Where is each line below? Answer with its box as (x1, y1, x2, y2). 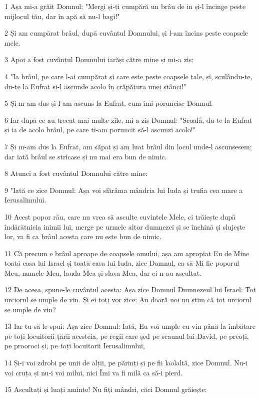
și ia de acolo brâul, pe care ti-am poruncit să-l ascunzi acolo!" (4, 124, 196, 135)
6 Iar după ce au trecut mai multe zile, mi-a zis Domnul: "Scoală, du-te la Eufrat (4, 114, 252, 125)
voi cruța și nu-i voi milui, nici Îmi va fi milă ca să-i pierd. (4, 367, 183, 377)
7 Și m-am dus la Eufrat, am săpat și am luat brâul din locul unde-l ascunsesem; (4, 141, 252, 151)
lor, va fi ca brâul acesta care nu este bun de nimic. (4, 231, 161, 242)
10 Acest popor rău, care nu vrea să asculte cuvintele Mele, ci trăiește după (4, 211, 236, 222)
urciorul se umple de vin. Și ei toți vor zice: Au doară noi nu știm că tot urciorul (4, 294, 251, 305)
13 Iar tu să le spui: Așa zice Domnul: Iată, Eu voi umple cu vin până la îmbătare (4, 321, 255, 331)
